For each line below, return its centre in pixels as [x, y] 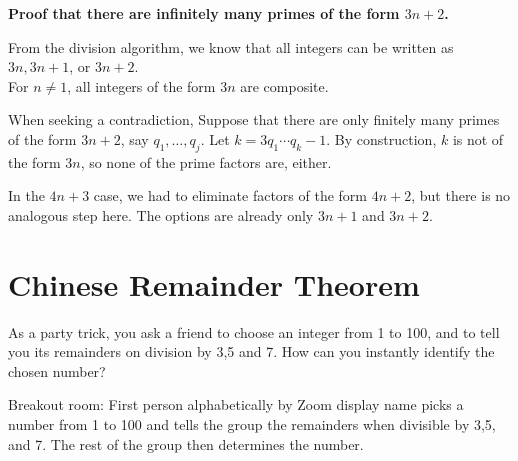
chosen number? [57, 370]
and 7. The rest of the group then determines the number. [186, 443]
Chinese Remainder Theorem [214, 283]
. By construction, [381, 138]
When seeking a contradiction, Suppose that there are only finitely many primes [254, 119]
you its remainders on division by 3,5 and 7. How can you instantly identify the [251, 351]
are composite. [284, 85]
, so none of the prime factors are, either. [206, 161]
